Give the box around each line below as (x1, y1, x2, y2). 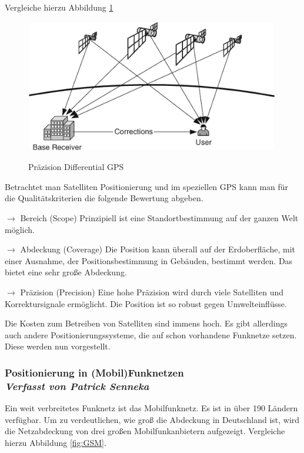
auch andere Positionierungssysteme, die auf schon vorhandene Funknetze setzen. (5, 328, 297, 341)
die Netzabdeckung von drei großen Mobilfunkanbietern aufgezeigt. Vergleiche (5, 425, 285, 437)
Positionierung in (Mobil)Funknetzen (5, 365, 184, 379)
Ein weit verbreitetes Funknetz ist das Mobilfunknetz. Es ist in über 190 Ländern (5, 402, 298, 414)
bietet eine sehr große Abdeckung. (5, 266, 127, 278)
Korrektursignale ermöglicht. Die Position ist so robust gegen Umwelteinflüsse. (5, 297, 287, 309)
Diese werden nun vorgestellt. (5, 340, 111, 352)
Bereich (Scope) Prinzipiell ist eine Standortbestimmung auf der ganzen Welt (20, 212, 299, 224)
